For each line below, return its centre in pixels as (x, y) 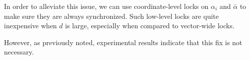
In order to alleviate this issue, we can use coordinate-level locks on (106, 6)
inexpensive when (31, 26)
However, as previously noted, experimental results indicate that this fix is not (123, 42)
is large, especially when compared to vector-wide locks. (150, 26)
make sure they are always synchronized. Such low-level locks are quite (111, 16)
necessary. (19, 52)
